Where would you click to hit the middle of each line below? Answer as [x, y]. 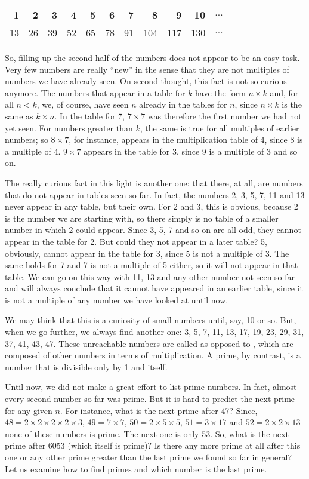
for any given [29, 410]
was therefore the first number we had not [225, 116]
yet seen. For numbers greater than [69, 128]
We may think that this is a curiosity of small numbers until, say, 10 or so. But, [151, 320]
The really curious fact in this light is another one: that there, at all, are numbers [154, 182]
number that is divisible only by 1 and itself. [86, 366]
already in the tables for [183, 104]
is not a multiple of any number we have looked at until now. [117, 300]
